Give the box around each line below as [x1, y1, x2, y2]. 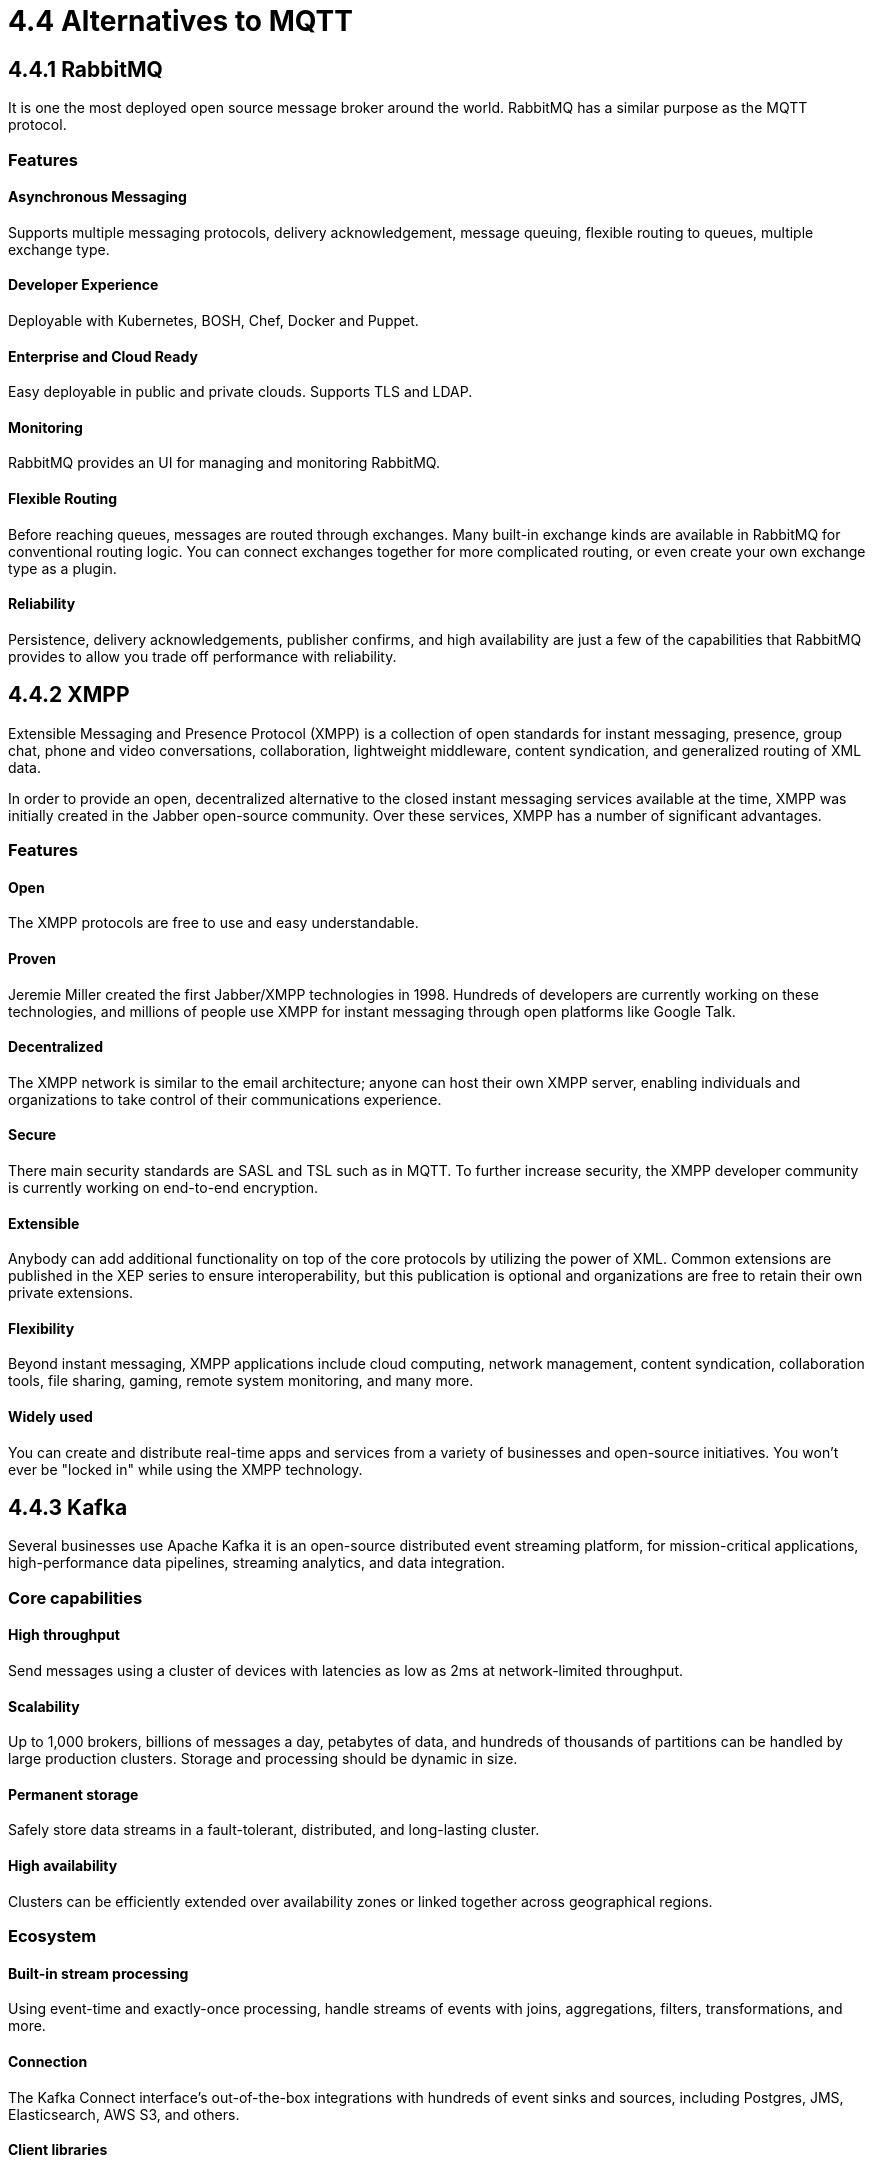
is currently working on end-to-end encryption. [8, 1178, 319, 1196]
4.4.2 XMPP [8, 682, 130, 708]
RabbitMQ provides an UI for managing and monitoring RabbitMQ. [8, 454, 440, 472]
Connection [8, 2052, 88, 2070]
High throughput [8, 1626, 120, 1644]
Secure [8, 1126, 57, 1144]
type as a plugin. [8, 559, 117, 577]
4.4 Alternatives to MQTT [8, 4, 353, 38]
